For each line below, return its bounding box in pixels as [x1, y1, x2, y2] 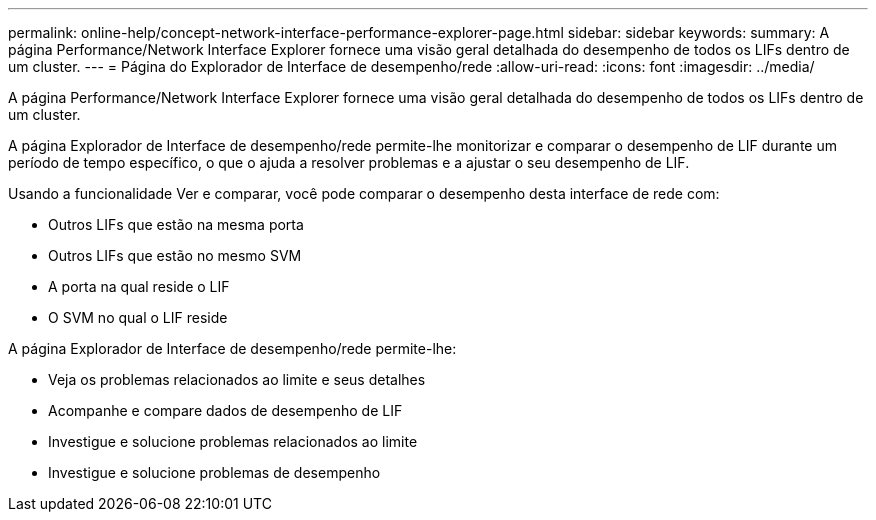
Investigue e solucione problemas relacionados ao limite [48, 433, 418, 450]
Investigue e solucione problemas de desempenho [48, 464, 381, 481]
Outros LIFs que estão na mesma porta [48, 216, 304, 233]
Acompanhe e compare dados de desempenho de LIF [48, 402, 403, 419]
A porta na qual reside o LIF [48, 278, 230, 295]
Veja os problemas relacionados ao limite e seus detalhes [48, 371, 426, 388]
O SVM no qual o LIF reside [48, 309, 228, 326]
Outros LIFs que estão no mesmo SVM [48, 247, 302, 264]
